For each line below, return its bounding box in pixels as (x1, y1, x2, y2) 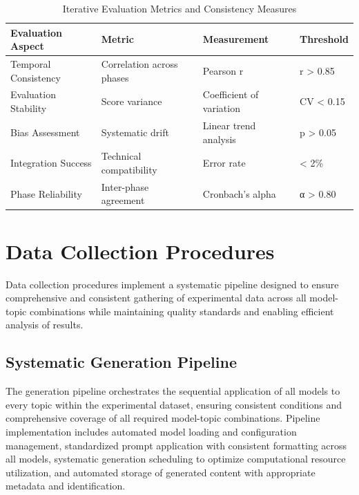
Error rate (202, 156, 246, 170)
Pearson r (202, 63, 244, 77)
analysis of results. (6, 317, 84, 332)
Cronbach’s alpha (202, 186, 276, 200)
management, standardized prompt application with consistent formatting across (6, 438, 347, 452)
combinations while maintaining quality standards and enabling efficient (29, 303, 334, 318)
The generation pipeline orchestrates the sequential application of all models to (6, 384, 340, 398)
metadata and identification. (6, 478, 126, 493)
